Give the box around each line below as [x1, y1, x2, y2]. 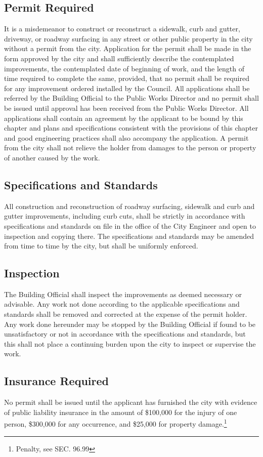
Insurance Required [4, 373, 109, 389]
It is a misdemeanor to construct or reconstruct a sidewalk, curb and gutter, [4, 23, 240, 34]
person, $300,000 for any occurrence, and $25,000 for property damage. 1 [4, 417, 227, 429]
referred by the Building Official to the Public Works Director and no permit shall [4, 93, 259, 103]
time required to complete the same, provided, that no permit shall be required [4, 73, 249, 84]
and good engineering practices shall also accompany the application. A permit [4, 132, 249, 143]
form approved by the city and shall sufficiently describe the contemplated [4, 53, 234, 63]
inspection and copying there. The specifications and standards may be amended [4, 230, 254, 241]
